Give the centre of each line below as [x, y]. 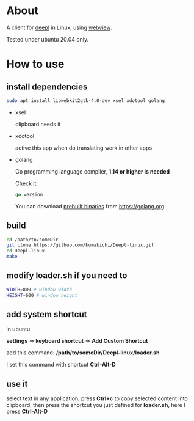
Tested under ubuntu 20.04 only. [48, 39]
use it [17, 383]
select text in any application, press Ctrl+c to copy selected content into [97, 398]
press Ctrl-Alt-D [27, 412]
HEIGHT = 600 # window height [42, 295]
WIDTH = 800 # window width [39, 290]
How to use [35, 64]
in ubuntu [18, 329]
